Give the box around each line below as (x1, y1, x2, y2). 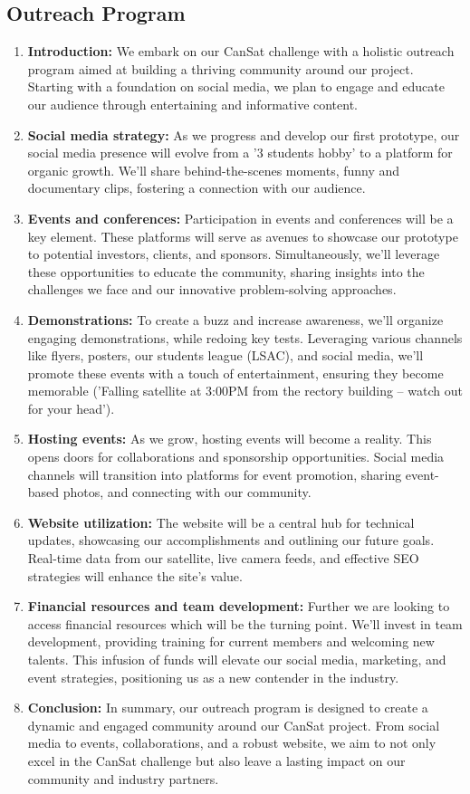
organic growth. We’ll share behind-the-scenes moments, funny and (27, 160, 400, 179)
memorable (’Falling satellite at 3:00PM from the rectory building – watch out (27, 381, 463, 400)
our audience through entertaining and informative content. (27, 94, 359, 113)
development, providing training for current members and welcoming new (27, 632, 435, 651)
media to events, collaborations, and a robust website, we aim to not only (27, 733, 436, 752)
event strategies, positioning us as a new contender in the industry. (27, 667, 399, 686)
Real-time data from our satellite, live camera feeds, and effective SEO (27, 549, 419, 568)
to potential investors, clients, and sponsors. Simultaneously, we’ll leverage (27, 244, 440, 263)
